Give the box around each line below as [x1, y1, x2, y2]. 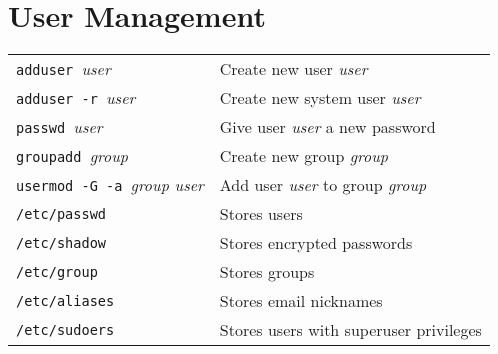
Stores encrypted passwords [219, 231, 413, 255]
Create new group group [219, 144, 388, 168]
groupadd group [16, 144, 128, 168]
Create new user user [219, 57, 368, 81]
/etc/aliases [16, 292, 115, 309]
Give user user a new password [219, 115, 436, 139]
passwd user [16, 115, 103, 139]
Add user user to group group [219, 173, 427, 197]
